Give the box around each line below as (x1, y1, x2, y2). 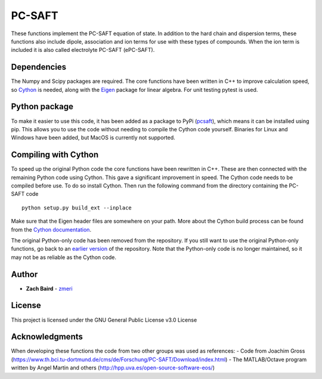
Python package (11, 101, 74, 112)
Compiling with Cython (11, 150, 98, 160)
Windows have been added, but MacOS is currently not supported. (11, 134, 175, 141)
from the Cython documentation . (11, 226, 92, 233)
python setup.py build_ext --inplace (21, 204, 132, 211)
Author (11, 269, 38, 279)
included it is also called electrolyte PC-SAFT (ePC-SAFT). (11, 47, 155, 54)
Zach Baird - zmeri (26, 285, 73, 292)
